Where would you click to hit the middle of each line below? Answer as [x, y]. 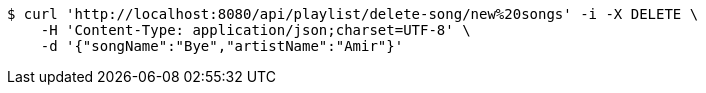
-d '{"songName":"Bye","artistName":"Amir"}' [222, 46]
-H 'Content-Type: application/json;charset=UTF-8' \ [255, 30]
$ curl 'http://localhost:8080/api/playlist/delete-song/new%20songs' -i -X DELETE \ [353, 14]
